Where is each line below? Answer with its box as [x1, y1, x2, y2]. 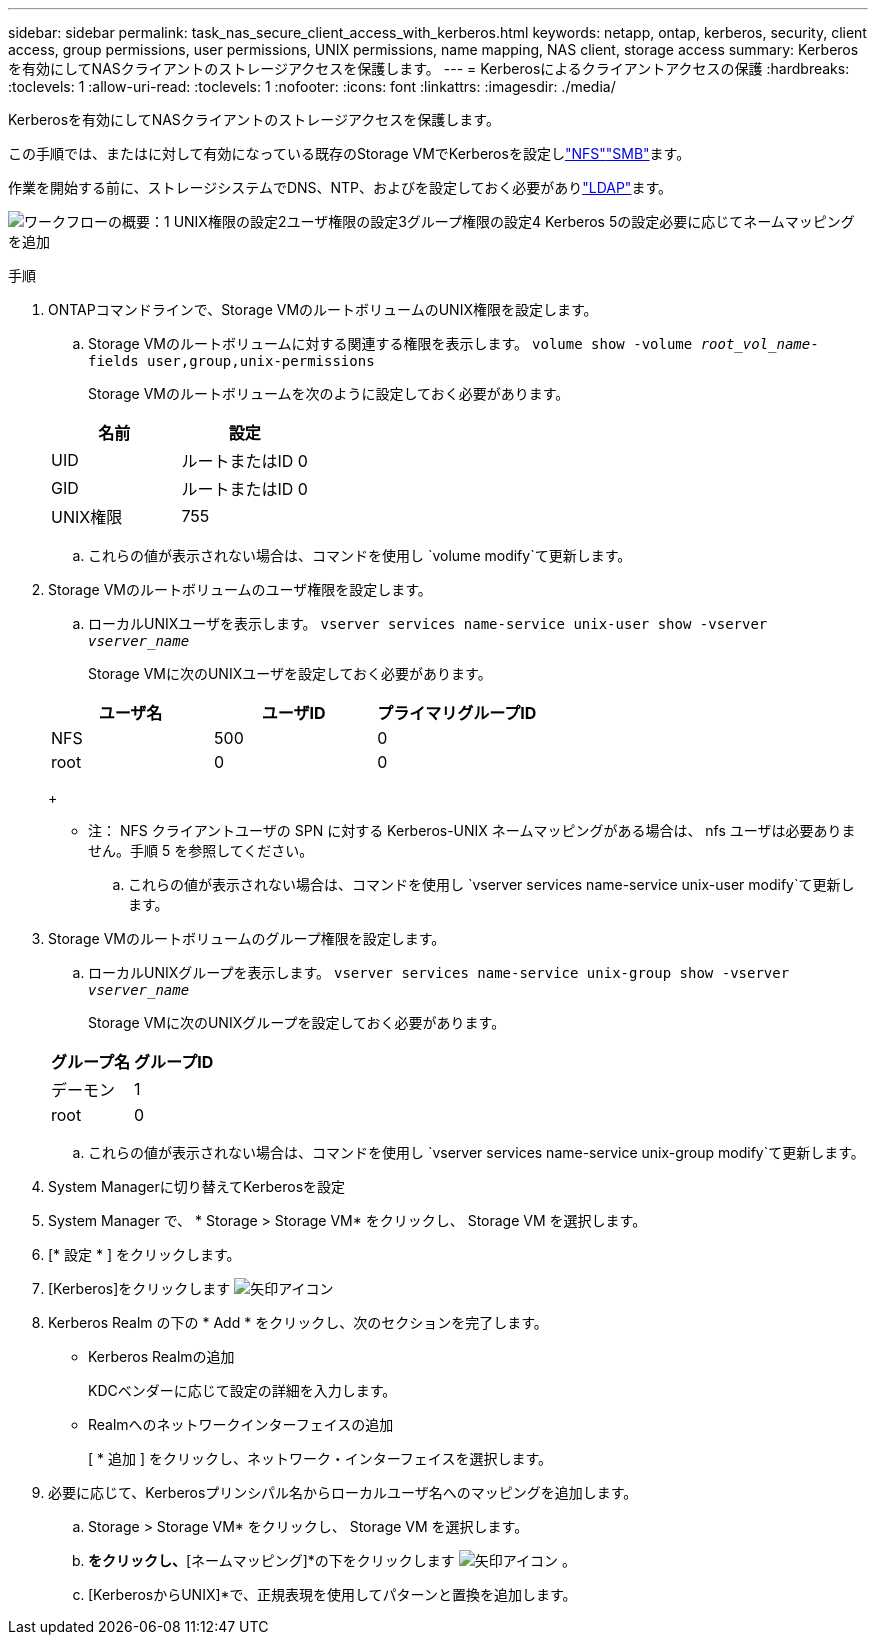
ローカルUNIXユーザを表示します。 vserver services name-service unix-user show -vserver [88, 615, 768, 632]
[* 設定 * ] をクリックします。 [48, 1246, 241, 1263]
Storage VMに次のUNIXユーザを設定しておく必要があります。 [88, 665, 492, 682]
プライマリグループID [377, 703, 537, 723]
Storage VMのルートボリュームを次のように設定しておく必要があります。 [88, 385, 570, 402]
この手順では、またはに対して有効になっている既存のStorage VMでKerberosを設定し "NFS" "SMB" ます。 [8, 145, 691, 162]
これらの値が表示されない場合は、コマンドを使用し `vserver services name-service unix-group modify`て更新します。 [88, 1144, 865, 1161]
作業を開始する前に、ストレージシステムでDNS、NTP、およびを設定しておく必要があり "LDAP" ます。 [8, 179, 672, 196]
